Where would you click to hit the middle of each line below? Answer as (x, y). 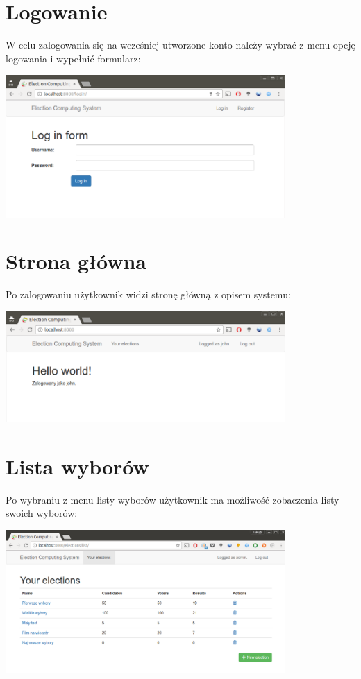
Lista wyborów (77, 466)
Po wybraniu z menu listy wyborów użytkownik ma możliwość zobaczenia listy (173, 499)
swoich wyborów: (42, 513)
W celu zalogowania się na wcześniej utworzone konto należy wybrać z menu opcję (180, 45)
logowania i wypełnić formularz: (73, 58)
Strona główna (76, 261)
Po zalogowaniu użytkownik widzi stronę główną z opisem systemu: (148, 294)
